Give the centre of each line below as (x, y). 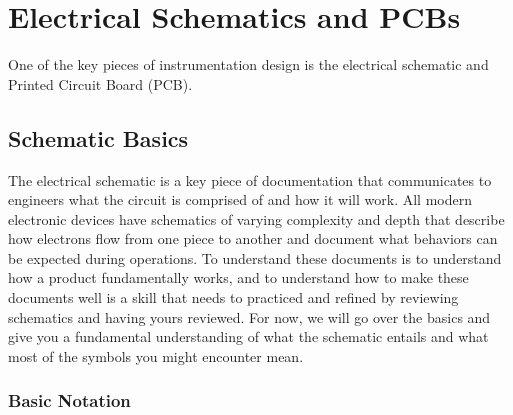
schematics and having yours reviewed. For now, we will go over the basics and (249, 316)
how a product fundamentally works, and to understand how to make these (238, 277)
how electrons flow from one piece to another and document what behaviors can (253, 238)
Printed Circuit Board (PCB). (100, 83)
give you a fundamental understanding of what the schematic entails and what (248, 336)
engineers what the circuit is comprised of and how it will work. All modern (240, 199)
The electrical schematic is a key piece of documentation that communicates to (250, 179)
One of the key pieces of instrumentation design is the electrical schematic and (248, 64)
